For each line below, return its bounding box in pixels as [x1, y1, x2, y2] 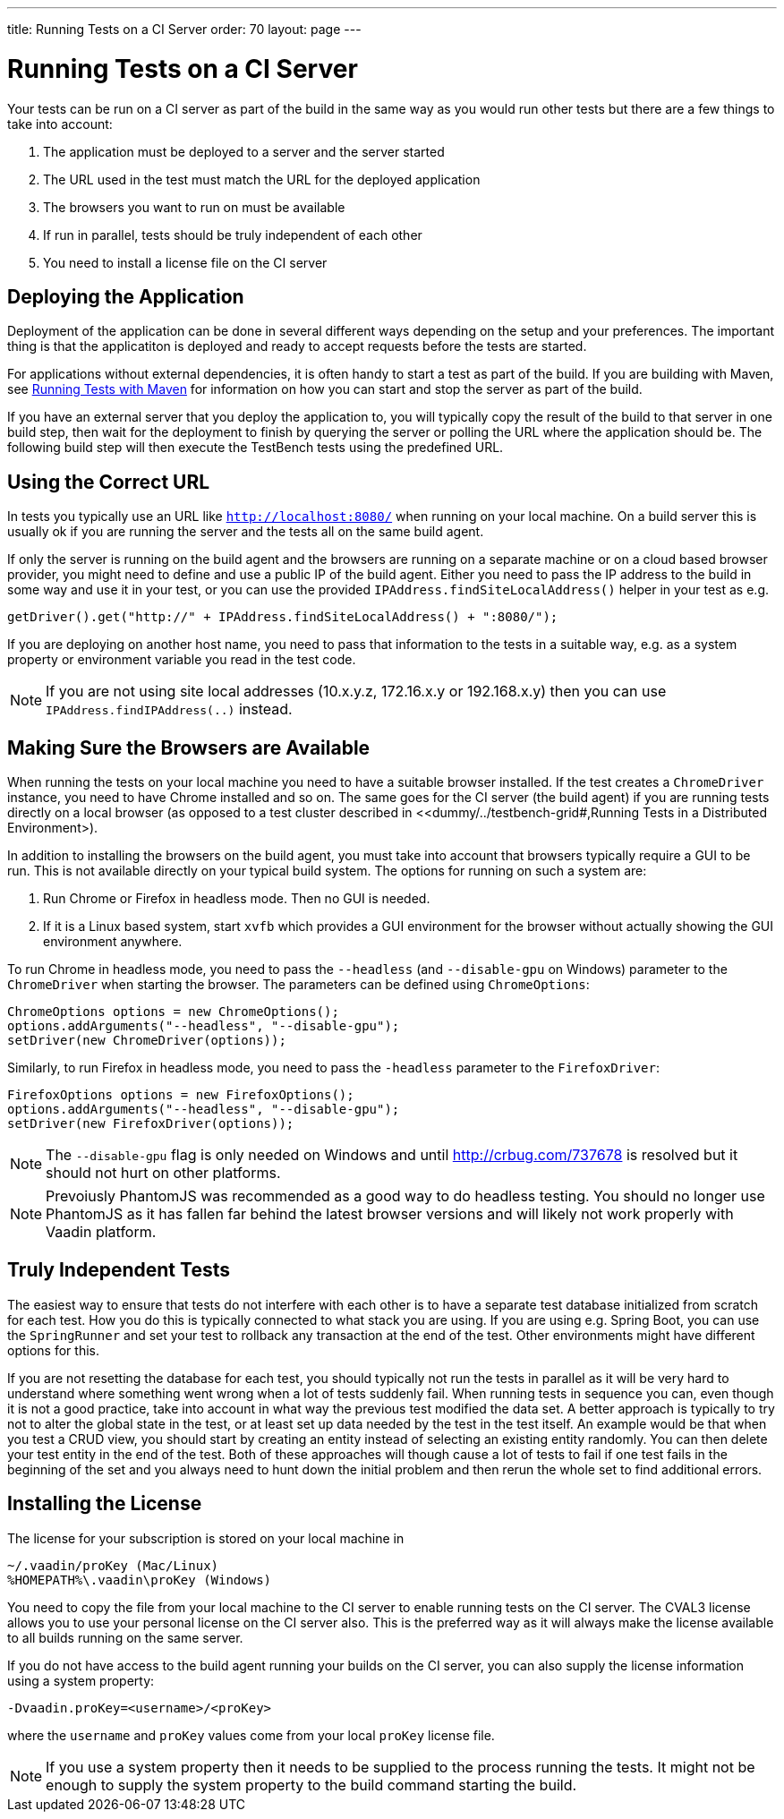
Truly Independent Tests [7, 1259, 230, 1282]
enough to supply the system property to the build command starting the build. [46, 1775, 577, 1794]
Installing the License [7, 1492, 202, 1516]
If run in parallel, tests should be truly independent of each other [43, 226, 422, 243]
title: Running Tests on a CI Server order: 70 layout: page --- [7, 21, 362, 37]
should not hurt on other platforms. [46, 1164, 281, 1183]
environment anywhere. [43, 934, 183, 950]
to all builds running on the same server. [7, 1629, 243, 1645]
